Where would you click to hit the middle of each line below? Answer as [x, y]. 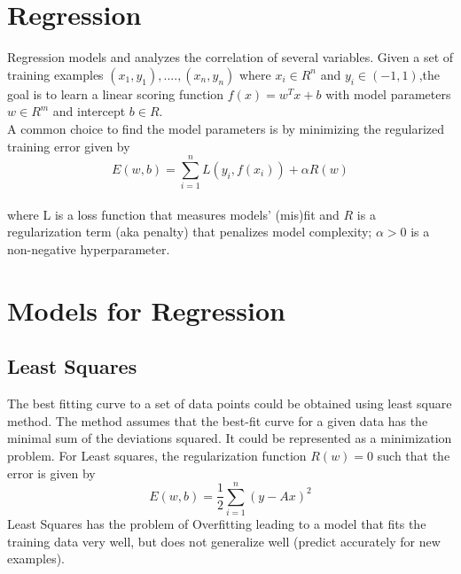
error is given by [51, 473]
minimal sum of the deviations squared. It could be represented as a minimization [230, 438]
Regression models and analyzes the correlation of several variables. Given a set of [230, 57]
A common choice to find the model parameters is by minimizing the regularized [226, 128]
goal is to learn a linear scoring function [116, 93]
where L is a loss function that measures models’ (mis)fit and [173, 214]
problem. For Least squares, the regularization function [157, 455]
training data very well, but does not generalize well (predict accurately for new [224, 541]
